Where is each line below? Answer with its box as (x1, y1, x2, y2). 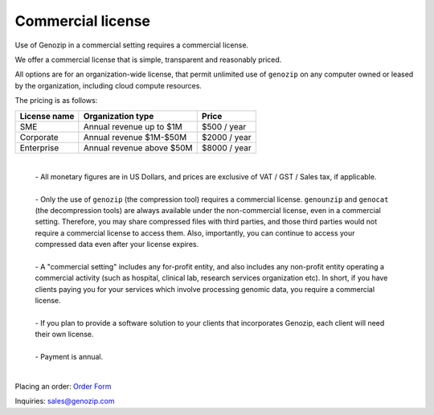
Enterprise (19, 142, 59, 153)
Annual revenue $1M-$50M (83, 131, 187, 142)
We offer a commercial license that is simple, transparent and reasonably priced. (14, 55, 282, 64)
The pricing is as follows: (14, 96, 98, 105)
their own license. (35, 330, 94, 339)
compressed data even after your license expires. (35, 240, 199, 249)
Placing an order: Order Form (14, 381, 112, 391)
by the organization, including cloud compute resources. (14, 80, 203, 90)
